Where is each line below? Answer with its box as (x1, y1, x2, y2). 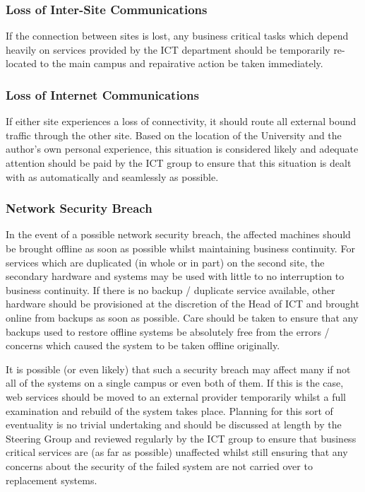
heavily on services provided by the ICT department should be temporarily (6, 42, 330, 57)
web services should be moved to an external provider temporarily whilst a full (6, 389, 346, 404)
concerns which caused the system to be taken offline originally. (6, 338, 280, 353)
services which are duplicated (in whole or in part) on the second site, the (6, 254, 325, 269)
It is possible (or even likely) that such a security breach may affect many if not (6, 361, 351, 376)
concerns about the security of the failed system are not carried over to (6, 458, 313, 473)
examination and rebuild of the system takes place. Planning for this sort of (6, 403, 333, 418)
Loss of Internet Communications (6, 86, 199, 103)
